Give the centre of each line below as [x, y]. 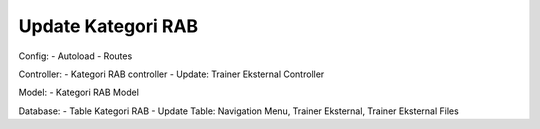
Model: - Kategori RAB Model [79, 92]
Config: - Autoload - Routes [75, 56]
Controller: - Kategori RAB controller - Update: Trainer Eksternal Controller [171, 74]
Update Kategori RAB [108, 26]
